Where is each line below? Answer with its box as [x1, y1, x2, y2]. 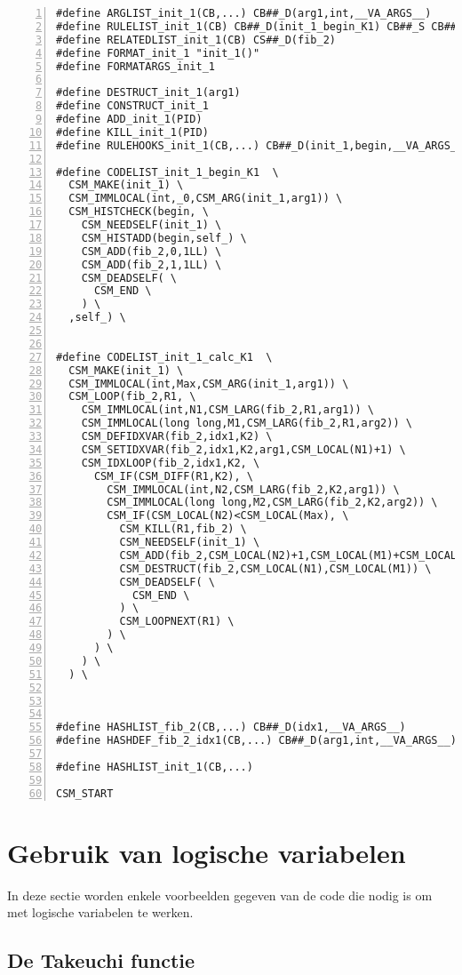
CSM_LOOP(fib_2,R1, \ [68, 390, 196, 404]
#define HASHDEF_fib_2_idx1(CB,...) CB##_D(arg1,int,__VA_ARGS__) [56, 734, 458, 747]
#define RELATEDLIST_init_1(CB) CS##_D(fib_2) [56, 33, 336, 46]
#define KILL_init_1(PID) [56, 125, 209, 139]
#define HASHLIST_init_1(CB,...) [56, 760, 253, 773]
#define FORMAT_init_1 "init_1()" [56, 46, 260, 60]
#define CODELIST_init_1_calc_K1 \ [56, 350, 273, 364]
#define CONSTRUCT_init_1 [56, 100, 209, 113]
